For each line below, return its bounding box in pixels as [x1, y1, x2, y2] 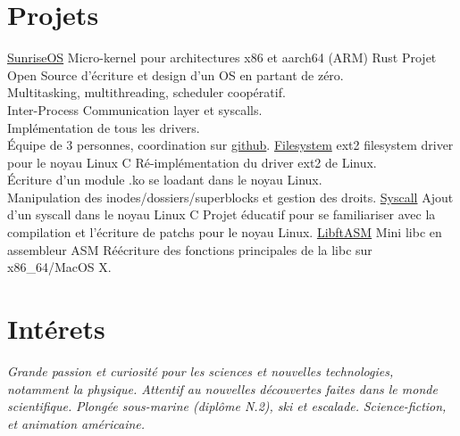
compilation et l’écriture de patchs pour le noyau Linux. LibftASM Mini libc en [7, 223, 442, 242]
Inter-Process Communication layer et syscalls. [7, 100, 263, 119]
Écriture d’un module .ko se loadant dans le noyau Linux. [7, 170, 322, 189]
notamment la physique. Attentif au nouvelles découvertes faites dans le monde [7, 379, 438, 398]
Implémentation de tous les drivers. [7, 118, 200, 136]
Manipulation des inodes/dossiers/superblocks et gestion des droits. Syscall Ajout [7, 187, 454, 206]
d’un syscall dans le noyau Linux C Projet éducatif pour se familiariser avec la [7, 205, 436, 224]
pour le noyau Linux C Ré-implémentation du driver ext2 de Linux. [7, 152, 377, 171]
